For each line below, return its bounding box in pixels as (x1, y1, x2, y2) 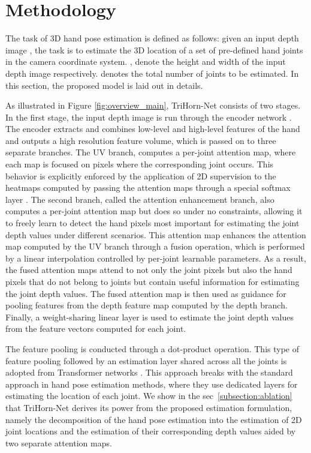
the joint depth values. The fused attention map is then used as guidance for (5, 287, 286, 299)
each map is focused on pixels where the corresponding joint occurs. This (5, 158, 274, 170)
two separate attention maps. (5, 436, 112, 449)
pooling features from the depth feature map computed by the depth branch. (5, 299, 288, 311)
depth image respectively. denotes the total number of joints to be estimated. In (5, 67, 299, 79)
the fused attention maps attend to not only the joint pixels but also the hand (5, 263, 292, 276)
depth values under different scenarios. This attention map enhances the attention (5, 228, 306, 241)
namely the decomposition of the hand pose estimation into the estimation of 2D (5, 413, 302, 425)
